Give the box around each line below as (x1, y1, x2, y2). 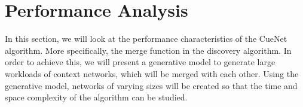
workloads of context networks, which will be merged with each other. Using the (5, 67, 299, 80)
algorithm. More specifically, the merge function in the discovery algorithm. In (5, 44, 292, 56)
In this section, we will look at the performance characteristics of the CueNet (5, 32, 287, 45)
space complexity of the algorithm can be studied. (5, 91, 188, 103)
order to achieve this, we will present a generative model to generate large (5, 56, 276, 68)
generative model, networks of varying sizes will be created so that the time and (5, 79, 298, 91)
